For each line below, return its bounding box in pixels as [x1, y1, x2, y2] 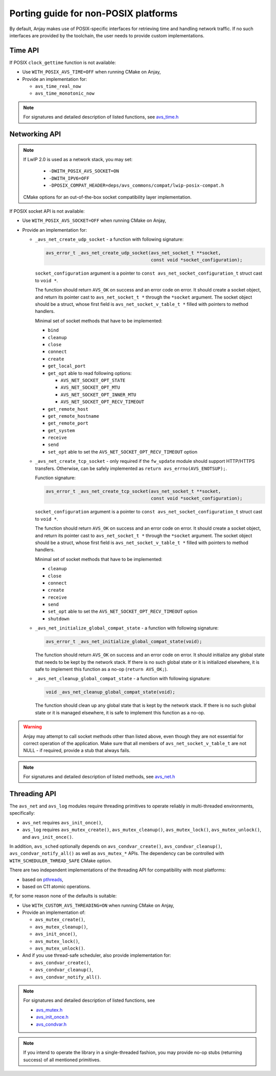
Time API [9, 46, 39, 55]
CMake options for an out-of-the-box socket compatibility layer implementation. [23, 194, 192, 200]
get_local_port [48, 363, 86, 369]
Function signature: [35, 475, 76, 481]
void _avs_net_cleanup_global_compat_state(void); [45, 689, 176, 695]
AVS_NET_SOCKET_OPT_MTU [60, 385, 120, 391]
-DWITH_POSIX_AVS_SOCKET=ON [49, 168, 120, 174]
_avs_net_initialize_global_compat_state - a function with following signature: [35, 625, 219, 631]
